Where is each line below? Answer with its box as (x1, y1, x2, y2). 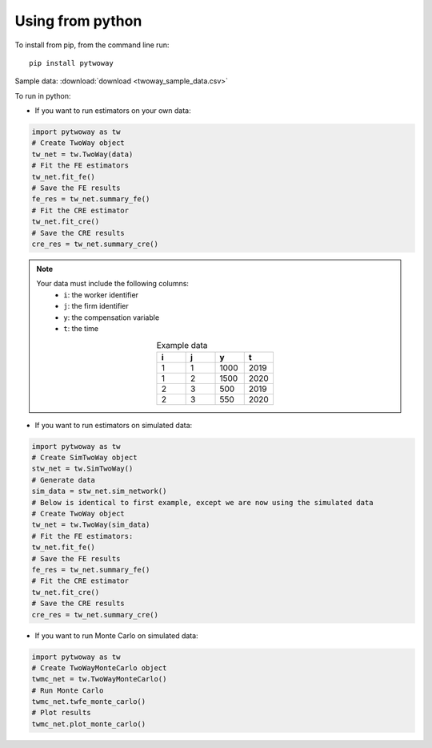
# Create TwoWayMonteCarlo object (31, 663, 167, 673)
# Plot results (31, 708, 91, 718)
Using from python (14, 12, 142, 30)
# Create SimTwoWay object (31, 453, 138, 463)
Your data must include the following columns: (36, 279, 190, 289)
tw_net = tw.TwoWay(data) (31, 149, 134, 159)
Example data (156, 339, 208, 350)
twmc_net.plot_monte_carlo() (31, 719, 146, 729)
